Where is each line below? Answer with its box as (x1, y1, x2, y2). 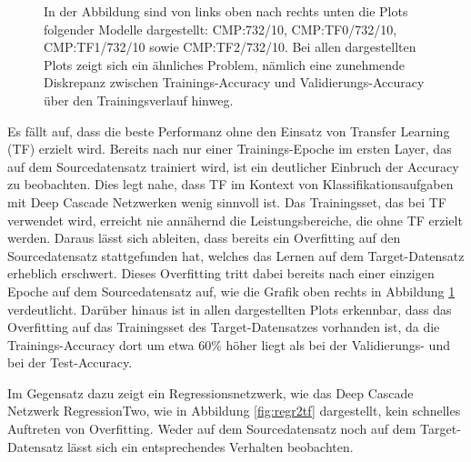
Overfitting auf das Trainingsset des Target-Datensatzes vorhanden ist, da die (7, 317, 440, 336)
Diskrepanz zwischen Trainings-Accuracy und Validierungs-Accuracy (44, 73, 425, 92)
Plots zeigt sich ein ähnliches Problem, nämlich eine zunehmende (44, 55, 405, 74)
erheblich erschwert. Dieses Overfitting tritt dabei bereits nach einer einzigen (7, 264, 435, 283)
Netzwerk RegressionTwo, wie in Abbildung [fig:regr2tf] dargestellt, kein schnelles (7, 401, 461, 420)
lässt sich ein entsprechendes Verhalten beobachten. (66, 437, 354, 456)
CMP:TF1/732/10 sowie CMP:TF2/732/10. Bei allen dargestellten (44, 37, 416, 56)
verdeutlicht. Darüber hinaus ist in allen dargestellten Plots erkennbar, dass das (7, 299, 452, 318)
